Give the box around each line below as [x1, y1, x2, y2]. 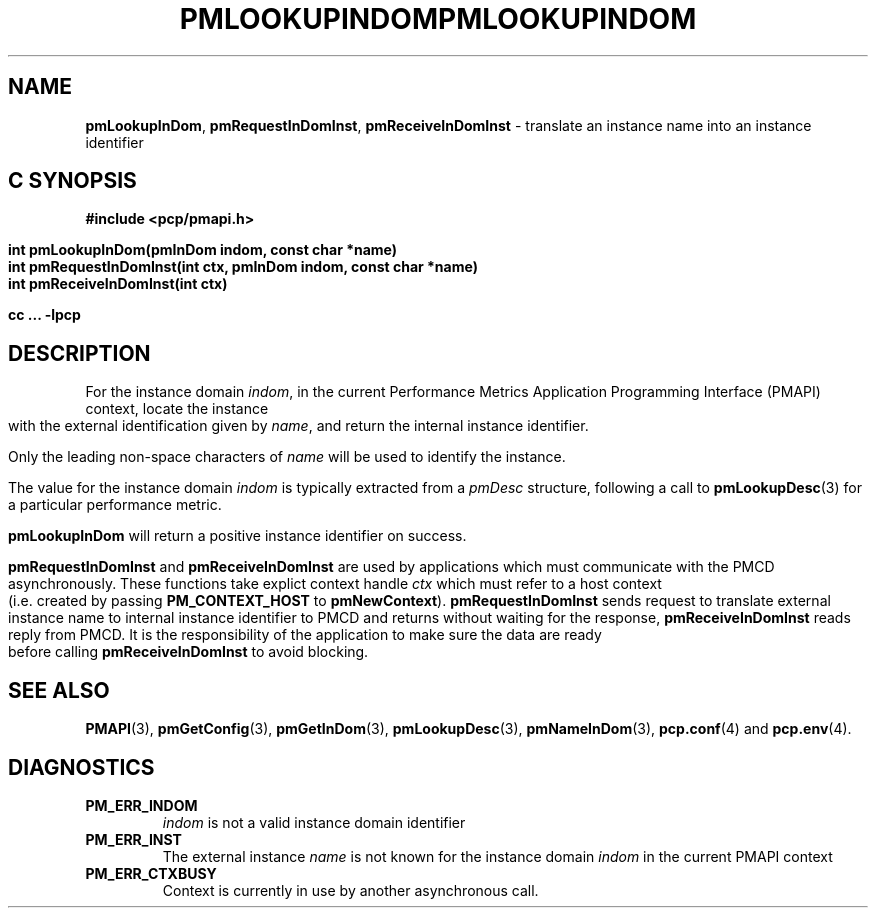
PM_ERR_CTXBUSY [85, 864, 217, 882]
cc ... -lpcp [8, 306, 81, 324]
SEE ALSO [8, 677, 110, 703]
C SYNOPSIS [8, 168, 137, 194]
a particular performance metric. [8, 496, 222, 514]
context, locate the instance [85, 400, 269, 418]
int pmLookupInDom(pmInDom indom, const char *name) [8, 241, 398, 259]
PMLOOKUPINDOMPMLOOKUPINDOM [179, 2, 697, 36]
